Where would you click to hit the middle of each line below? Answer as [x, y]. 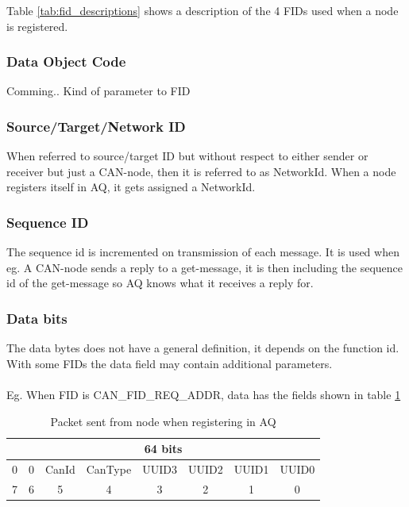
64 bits [163, 449]
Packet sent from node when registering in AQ [163, 421]
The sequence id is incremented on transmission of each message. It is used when [203, 252]
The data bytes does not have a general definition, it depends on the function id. [203, 348]
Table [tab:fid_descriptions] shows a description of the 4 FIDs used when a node [203, 10]
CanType [109, 469]
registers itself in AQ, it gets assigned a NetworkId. [131, 187]
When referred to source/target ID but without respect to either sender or [187, 156]
